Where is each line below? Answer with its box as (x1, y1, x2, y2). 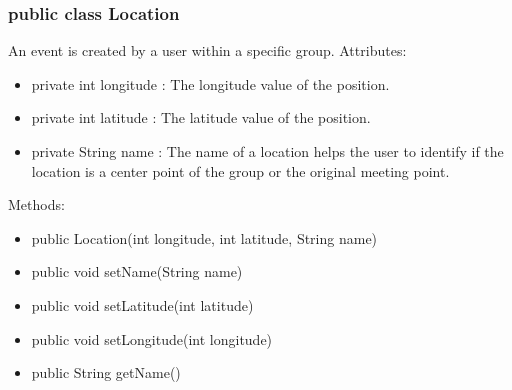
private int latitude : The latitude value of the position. (31, 107, 371, 128)
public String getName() (31, 362, 181, 383)
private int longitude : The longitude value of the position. (31, 73, 390, 94)
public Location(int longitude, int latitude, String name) (31, 227, 378, 248)
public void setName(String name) (31, 261, 243, 282)
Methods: (8, 194, 65, 215)
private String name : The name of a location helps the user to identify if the (31, 141, 504, 161)
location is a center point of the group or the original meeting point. (31, 160, 450, 181)
